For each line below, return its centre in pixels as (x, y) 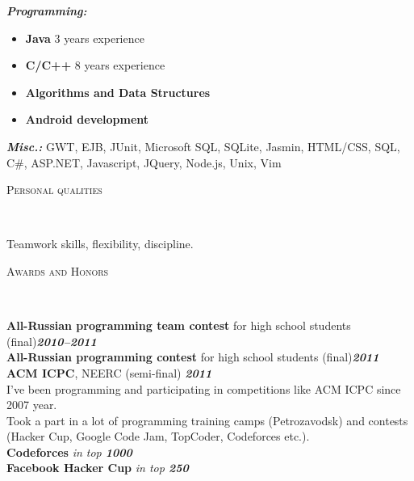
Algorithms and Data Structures (118, 92)
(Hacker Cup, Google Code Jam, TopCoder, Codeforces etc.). (158, 436)
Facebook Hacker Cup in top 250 (98, 468)
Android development (87, 119)
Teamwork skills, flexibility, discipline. (100, 244)
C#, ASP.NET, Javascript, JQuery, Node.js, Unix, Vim (144, 162)
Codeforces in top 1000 (69, 451)
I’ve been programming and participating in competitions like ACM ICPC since (204, 388)
